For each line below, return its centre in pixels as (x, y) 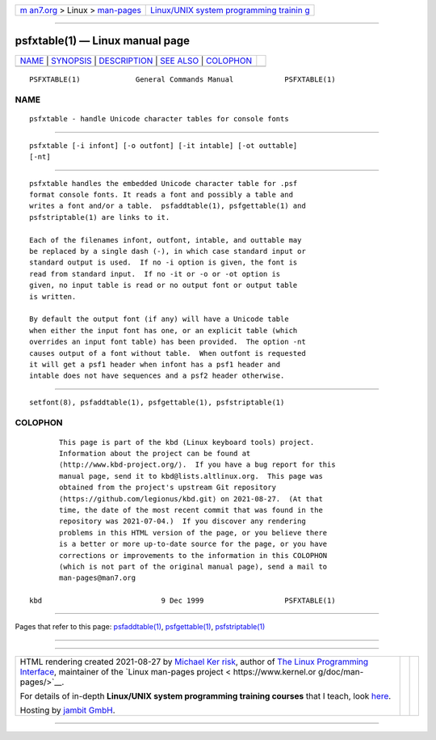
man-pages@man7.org (98, 578)
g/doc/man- (341, 671)
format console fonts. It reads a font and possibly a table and (161, 195)
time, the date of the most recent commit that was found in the (191, 510)
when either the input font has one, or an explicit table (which (163, 330)
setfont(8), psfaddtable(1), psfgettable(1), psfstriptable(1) (157, 402)
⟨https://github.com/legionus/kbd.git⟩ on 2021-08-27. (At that (191, 499)
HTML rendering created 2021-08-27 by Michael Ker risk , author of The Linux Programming (194, 662)
